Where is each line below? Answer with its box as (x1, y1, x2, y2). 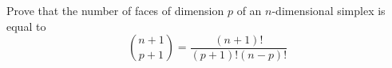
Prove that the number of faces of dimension (6, 2, 224, 18)
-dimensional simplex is (271, 2, 386, 18)
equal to (6, 17, 46, 34)
